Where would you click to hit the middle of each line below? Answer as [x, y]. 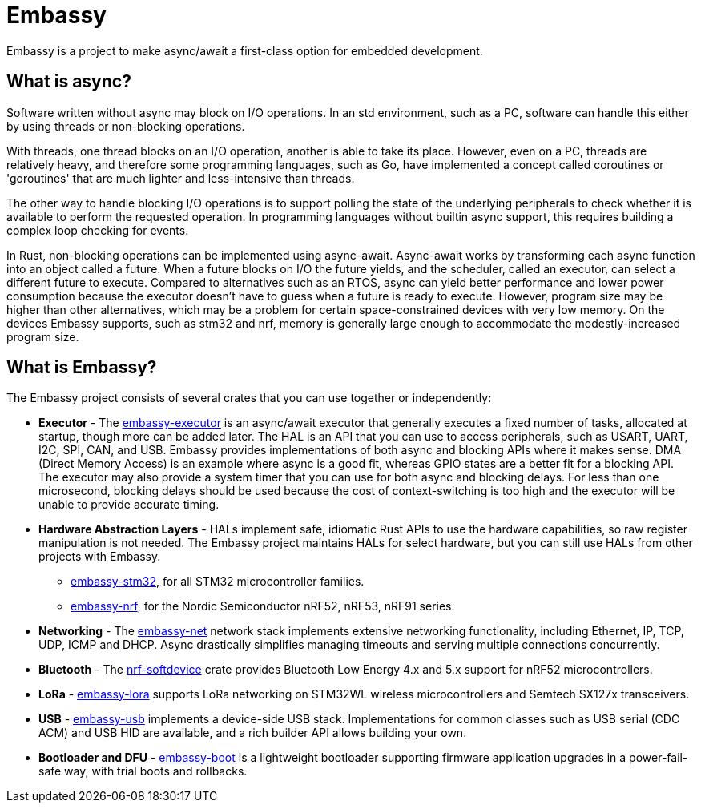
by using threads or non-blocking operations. [126, 126]
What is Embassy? [82, 368]
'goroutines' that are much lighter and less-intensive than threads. [181, 178]
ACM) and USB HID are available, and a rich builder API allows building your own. [253, 733]
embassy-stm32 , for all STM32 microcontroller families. [218, 582]
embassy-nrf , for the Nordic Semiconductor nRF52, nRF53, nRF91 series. [263, 606]
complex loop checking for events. [98, 230]
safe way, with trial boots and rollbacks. [143, 771]
